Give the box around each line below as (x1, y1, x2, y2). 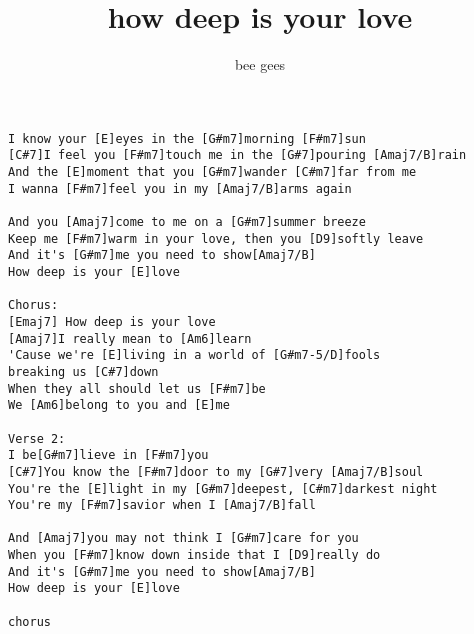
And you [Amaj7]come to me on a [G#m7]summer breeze (8, 215, 366, 229)
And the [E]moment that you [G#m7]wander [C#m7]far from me (8, 165, 417, 180)
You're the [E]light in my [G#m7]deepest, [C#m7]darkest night (8, 481, 438, 496)
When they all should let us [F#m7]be (8, 381, 266, 396)
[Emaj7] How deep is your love (8, 314, 216, 329)
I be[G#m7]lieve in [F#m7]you (8, 448, 209, 463)
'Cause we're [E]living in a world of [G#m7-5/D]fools (8, 348, 381, 363)
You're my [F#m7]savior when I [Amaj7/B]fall (8, 498, 316, 513)
